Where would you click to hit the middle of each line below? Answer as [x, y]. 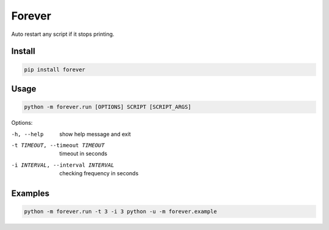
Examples [30, 193]
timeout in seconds [83, 154]
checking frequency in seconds [99, 173]
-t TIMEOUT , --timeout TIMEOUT [58, 145]
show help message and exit [95, 134]
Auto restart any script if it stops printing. [63, 34]
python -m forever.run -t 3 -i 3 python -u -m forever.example [121, 212]
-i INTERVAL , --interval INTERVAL [63, 165]
